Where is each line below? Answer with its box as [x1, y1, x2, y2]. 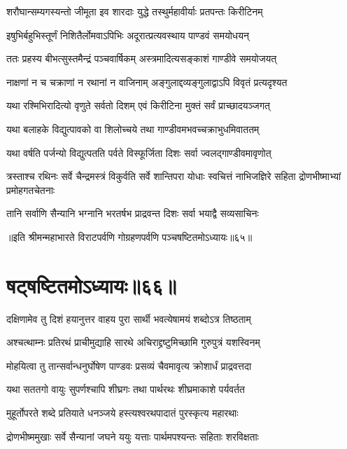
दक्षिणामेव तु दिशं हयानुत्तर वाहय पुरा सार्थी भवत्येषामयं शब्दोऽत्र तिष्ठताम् [6, 311, 251, 326]
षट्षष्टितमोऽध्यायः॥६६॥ [6, 270, 177, 299]
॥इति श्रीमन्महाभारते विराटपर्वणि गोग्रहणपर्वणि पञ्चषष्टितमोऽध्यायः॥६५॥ [6, 229, 253, 244]
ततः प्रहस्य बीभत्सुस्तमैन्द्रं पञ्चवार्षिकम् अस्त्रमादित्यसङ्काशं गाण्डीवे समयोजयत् [6, 51, 277, 66]
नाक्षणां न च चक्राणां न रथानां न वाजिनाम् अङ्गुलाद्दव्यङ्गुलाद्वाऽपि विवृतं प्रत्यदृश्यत [6, 74, 288, 89]
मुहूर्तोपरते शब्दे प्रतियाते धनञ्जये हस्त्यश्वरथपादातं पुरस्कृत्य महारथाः [6, 406, 239, 420]
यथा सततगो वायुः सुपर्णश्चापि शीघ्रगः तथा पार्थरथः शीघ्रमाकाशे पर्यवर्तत [6, 382, 246, 396]
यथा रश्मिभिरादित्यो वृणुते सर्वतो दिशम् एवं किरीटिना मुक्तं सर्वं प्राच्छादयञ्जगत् [6, 98, 270, 113]
